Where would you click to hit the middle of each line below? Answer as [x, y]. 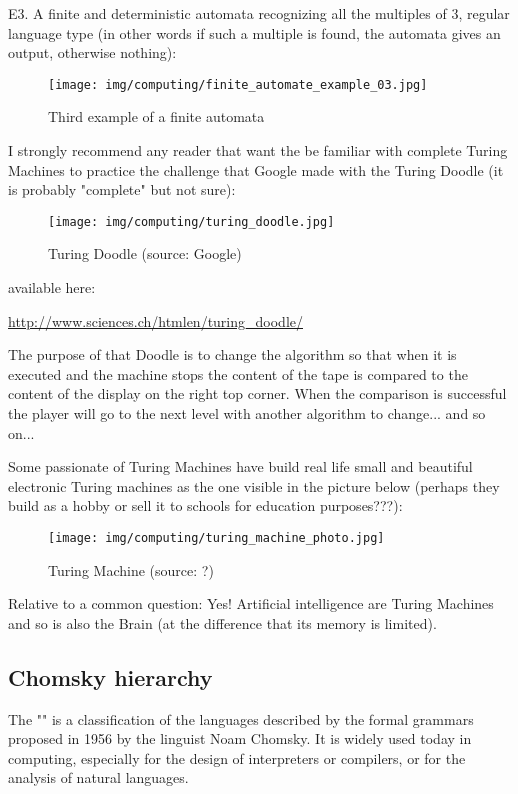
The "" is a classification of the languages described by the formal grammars [241, 718]
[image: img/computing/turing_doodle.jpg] [191, 221]
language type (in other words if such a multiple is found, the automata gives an [254, 32]
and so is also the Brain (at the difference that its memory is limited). [222, 622]
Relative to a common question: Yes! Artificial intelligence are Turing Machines [251, 603]
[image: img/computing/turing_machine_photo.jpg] [216, 538]
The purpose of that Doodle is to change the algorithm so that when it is [232, 354]
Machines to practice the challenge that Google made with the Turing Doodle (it [256, 169]
